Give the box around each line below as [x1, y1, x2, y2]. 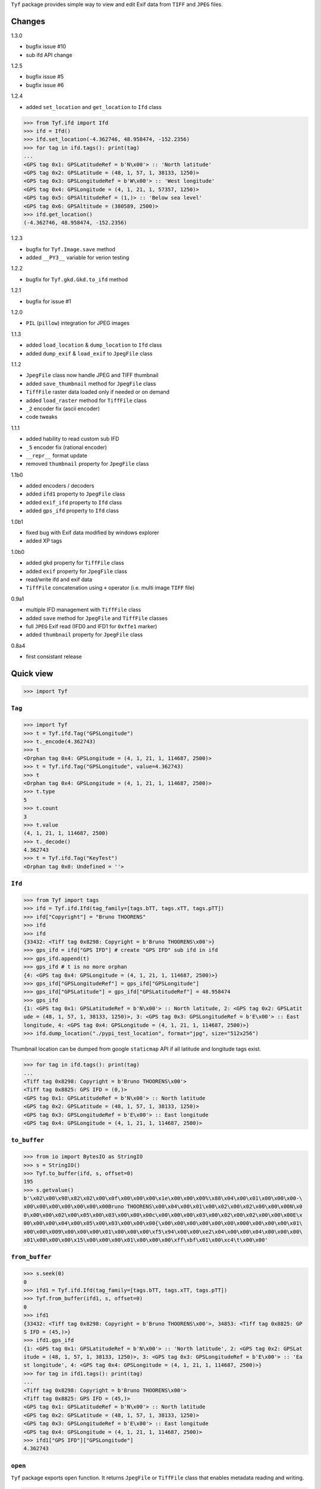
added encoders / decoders [26, 482, 95, 490]
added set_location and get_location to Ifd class [26, 103, 162, 110]
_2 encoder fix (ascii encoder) [26, 405, 100, 412]
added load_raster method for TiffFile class [26, 397, 147, 404]
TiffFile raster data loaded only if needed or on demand [26, 388, 169, 395]
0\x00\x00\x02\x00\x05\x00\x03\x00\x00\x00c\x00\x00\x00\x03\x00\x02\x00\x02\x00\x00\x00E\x [23, 1211, 303, 1218]
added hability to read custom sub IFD [26, 435, 119, 443]
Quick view [11, 668, 53, 678]
